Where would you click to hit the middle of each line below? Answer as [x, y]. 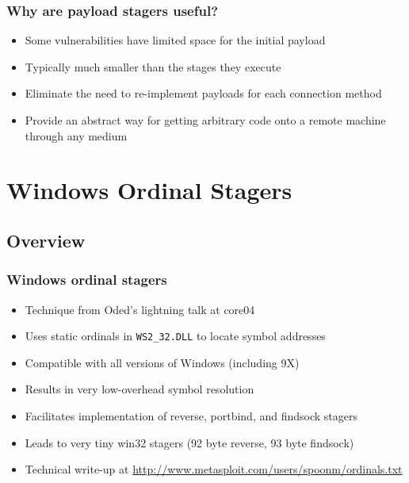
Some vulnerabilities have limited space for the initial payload [175, 40]
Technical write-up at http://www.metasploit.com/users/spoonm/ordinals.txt [214, 469]
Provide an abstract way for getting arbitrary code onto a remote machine [205, 120]
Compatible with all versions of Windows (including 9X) [162, 362]
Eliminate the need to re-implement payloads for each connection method [203, 93]
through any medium [76, 135]
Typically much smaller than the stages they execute [153, 66]
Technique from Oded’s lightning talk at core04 [140, 309]
